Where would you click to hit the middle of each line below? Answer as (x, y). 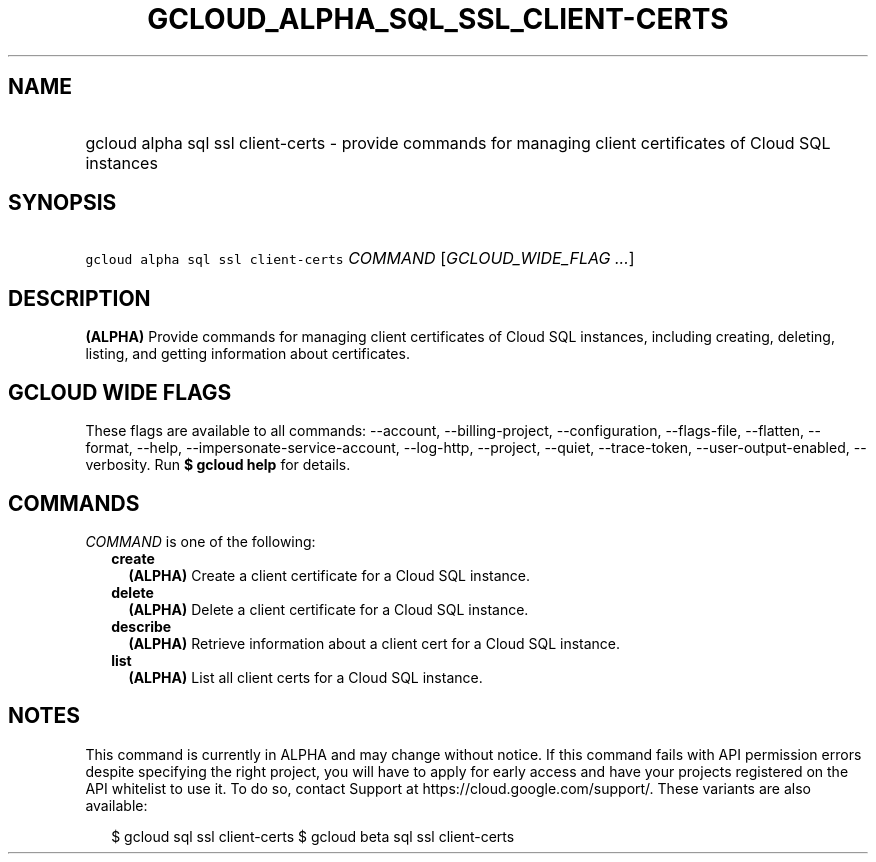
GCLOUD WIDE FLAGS (120, 392)
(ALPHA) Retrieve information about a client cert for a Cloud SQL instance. (374, 643)
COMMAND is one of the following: (200, 541)
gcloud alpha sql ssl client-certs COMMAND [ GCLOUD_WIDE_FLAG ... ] (360, 258)
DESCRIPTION (79, 298)
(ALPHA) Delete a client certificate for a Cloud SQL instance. (328, 609)
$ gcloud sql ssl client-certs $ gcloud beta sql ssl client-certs (313, 836)
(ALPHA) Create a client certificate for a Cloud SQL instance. (329, 575)
